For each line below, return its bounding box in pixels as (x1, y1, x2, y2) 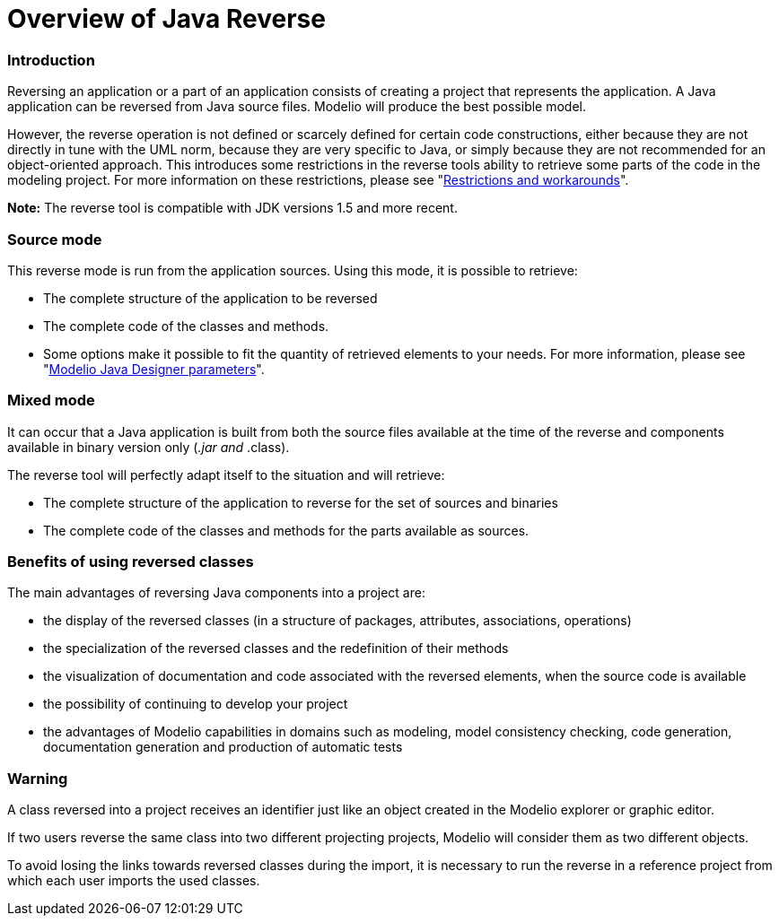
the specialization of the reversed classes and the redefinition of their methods (43, 640, 509, 657)
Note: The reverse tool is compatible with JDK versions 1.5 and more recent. (7, 200, 458, 216)
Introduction (7, 50, 95, 69)
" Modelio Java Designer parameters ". (43, 361, 265, 377)
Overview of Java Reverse (7, 4, 326, 34)
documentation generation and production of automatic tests (43, 739, 403, 755)
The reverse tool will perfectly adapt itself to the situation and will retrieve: (7, 466, 445, 483)
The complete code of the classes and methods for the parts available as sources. (43, 522, 530, 538)
